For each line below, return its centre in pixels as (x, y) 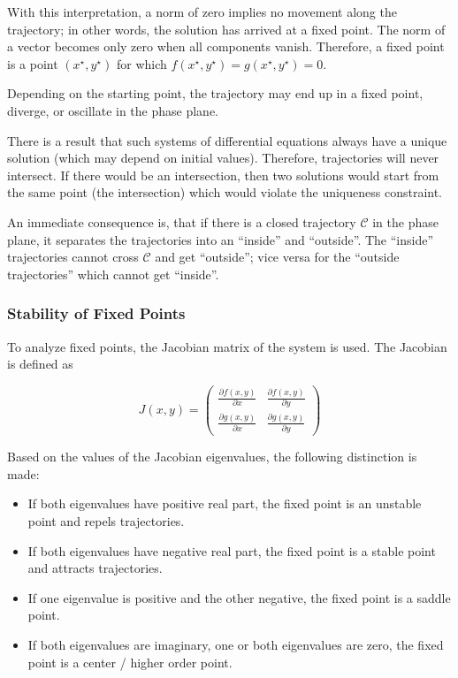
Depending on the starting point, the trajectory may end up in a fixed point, (215, 93)
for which (141, 63)
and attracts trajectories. (95, 568)
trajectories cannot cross (73, 257)
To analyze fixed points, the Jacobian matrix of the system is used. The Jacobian (227, 346)
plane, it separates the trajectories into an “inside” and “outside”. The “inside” (221, 239)
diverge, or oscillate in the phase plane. (113, 110)
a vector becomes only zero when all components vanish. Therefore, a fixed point (226, 46)
